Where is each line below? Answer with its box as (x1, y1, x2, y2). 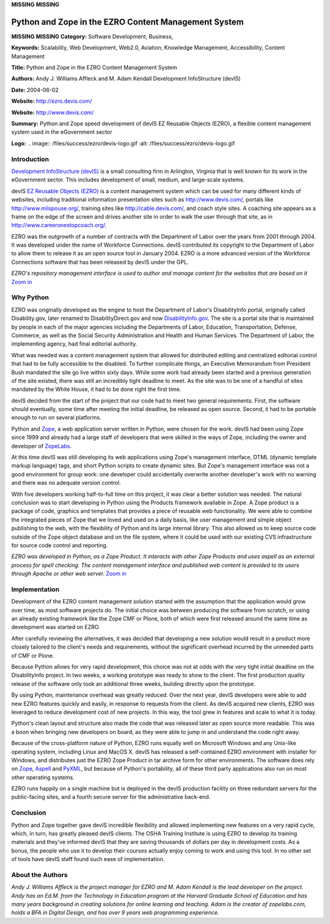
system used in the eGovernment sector (11, 128, 112, 136)
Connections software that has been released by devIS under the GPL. (11, 258, 189, 266)
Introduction (11, 155, 49, 163)
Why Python (11, 293, 49, 302)
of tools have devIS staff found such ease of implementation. (11, 856, 165, 863)
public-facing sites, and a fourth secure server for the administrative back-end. (11, 793, 211, 801)
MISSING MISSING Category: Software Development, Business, (11, 32, 174, 40)
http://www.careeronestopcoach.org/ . (11, 222, 107, 229)
